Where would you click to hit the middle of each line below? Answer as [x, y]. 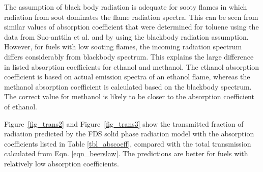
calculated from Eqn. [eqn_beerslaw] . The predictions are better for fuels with [126, 153]
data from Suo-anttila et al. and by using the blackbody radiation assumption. [126, 36]
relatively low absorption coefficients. [62, 163]
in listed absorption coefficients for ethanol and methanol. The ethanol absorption [131, 66]
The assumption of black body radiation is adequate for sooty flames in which [126, 7]
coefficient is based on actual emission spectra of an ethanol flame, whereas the [127, 77]
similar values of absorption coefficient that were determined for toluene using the [131, 27]
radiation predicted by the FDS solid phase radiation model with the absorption [129, 134]
